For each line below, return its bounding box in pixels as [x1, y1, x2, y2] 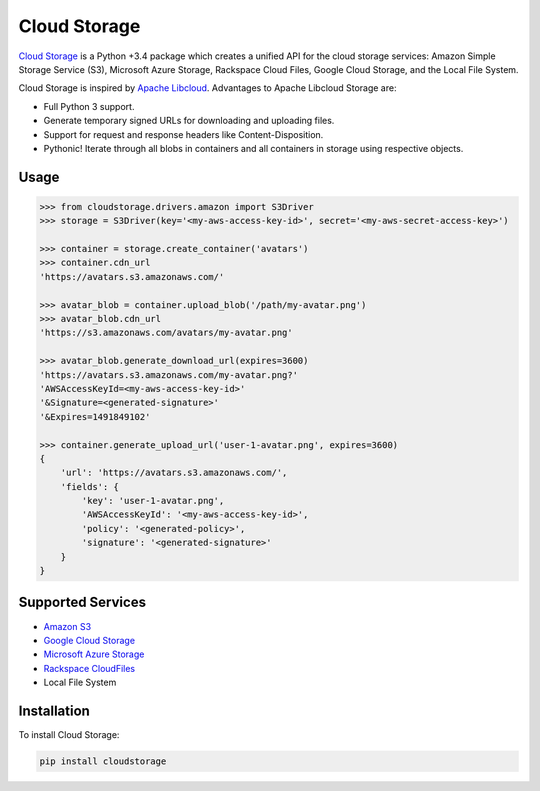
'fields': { [60, 481, 120, 492]
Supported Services [18, 594, 147, 611]
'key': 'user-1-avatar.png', [81, 495, 225, 507]
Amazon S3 [43, 620, 92, 632]
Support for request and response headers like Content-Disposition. [43, 128, 324, 140]
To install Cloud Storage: [18, 729, 120, 741]
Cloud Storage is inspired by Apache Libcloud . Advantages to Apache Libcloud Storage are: [18, 82, 397, 94]
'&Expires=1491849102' [39, 411, 151, 422]
